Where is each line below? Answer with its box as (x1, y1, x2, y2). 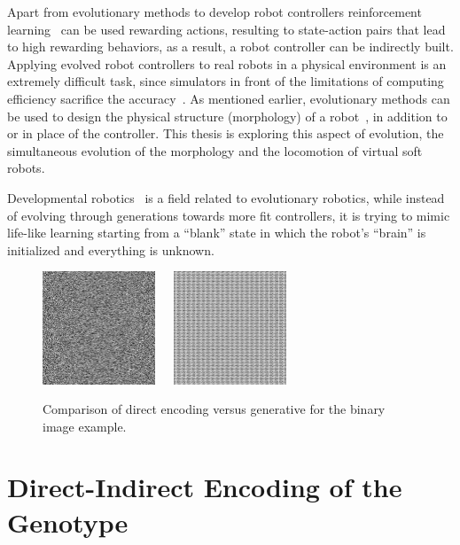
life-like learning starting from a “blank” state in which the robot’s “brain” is (7, 223, 426, 242)
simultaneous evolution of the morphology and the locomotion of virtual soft (7, 141, 423, 160)
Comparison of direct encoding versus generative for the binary (43, 400, 386, 418)
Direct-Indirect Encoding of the (7, 469, 402, 505)
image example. (43, 417, 127, 435)
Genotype (7, 503, 129, 540)
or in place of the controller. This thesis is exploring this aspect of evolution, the (7, 124, 444, 143)
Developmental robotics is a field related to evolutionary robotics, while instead (7, 188, 445, 206)
